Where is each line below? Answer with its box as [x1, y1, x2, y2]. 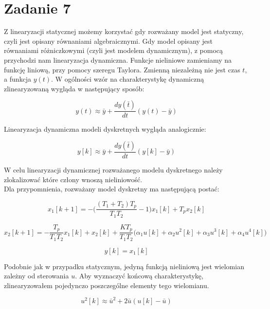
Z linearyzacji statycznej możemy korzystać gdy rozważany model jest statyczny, [4, 26, 244, 36]
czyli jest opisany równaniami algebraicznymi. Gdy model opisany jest [4, 35, 213, 46]
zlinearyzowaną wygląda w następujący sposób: [4, 83, 144, 93]
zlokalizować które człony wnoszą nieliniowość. [4, 174, 143, 184]
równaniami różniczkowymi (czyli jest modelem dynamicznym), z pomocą [4, 45, 223, 55]
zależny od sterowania [4, 271, 69, 281]
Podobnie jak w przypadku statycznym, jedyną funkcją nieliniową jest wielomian [4, 261, 244, 271]
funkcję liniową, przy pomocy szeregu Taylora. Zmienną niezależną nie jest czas [4, 64, 240, 74]
